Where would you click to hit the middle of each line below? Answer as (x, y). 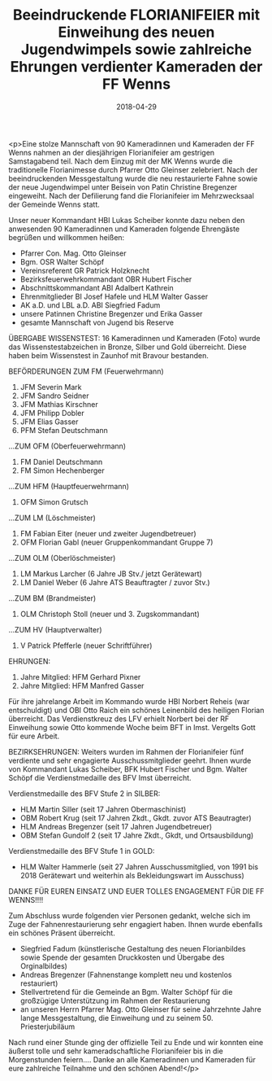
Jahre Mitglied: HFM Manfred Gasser (82, 685)
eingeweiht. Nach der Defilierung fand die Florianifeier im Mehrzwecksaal (131, 195)
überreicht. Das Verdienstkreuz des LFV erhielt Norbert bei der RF (119, 719)
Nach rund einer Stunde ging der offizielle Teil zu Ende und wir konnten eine (136, 1042)
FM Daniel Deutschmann (61, 462)
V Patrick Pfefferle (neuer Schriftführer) (86, 646)
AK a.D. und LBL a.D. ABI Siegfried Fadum (90, 305)
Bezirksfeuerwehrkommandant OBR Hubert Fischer (106, 279)
